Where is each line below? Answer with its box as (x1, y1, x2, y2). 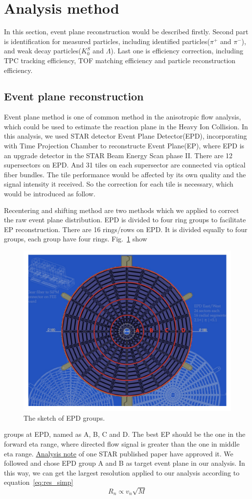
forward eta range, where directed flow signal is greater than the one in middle (4, 438, 240, 449)
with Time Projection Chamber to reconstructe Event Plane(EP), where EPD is (4, 141, 245, 151)
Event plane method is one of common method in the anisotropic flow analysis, (4, 112, 241, 122)
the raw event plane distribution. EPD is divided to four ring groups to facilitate (4, 214, 246, 225)
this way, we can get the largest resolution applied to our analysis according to (4, 467, 240, 477)
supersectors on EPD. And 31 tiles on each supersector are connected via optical (4, 160, 246, 170)
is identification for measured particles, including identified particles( (4, 36, 210, 46)
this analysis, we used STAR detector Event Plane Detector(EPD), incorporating (4, 131, 247, 141)
